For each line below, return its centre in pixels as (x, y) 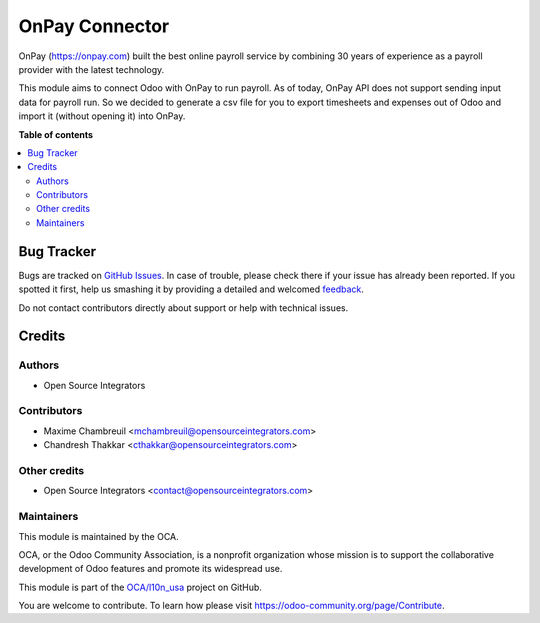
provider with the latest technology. (91, 69)
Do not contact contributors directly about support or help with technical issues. (183, 307)
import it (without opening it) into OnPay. (102, 116)
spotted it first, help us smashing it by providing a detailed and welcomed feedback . (191, 289)
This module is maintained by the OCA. (98, 536)
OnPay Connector (94, 26)
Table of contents (56, 134)
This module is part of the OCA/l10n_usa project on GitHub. (140, 587)
